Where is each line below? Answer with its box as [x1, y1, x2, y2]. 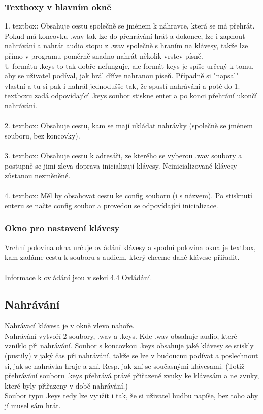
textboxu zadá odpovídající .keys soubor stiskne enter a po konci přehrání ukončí [5, 90, 257, 101]
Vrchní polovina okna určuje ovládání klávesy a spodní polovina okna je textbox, [5, 241, 256, 252]
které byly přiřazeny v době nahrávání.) [5, 380, 128, 391]
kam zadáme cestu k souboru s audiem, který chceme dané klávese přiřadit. [5, 252, 240, 262]
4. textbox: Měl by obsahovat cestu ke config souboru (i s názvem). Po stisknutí [5, 190, 252, 201]
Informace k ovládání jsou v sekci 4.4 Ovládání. [5, 271, 152, 282]
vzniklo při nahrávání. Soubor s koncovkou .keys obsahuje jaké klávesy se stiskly [5, 340, 254, 351]
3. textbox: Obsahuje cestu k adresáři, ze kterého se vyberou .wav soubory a [5, 150, 242, 160]
